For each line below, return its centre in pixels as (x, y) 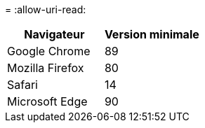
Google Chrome (49, 51)
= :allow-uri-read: (46, 9)
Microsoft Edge (47, 101)
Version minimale (152, 34)
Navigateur (54, 34)
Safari (22, 85)
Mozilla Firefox (46, 68)
